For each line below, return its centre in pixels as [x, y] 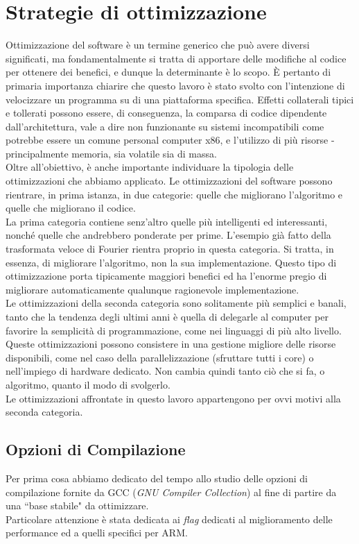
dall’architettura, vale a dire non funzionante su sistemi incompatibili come [165, 126]
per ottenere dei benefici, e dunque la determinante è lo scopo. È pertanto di [168, 72]
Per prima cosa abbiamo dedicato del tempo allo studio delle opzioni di [157, 478]
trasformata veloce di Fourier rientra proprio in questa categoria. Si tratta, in [170, 249]
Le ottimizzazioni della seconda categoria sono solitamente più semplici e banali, [176, 303]
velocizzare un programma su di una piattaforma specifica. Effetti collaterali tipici [180, 99]
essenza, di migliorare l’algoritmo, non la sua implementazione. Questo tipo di [171, 262]
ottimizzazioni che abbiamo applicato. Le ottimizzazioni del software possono [169, 181]
